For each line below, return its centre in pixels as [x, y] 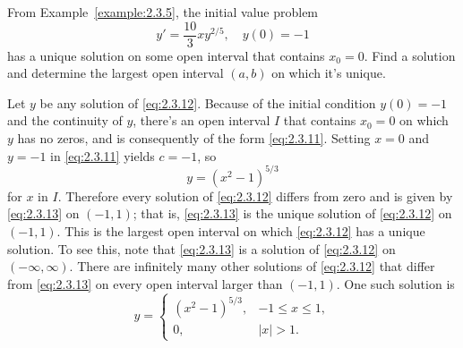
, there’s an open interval [201, 120]
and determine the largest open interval [116, 73]
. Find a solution [410, 55]
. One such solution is [395, 283]
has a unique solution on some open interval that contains [166, 55]
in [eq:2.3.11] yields [103, 155]
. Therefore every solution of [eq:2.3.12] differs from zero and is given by [255, 195]
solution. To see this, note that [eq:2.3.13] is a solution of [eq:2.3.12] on [201, 248]
